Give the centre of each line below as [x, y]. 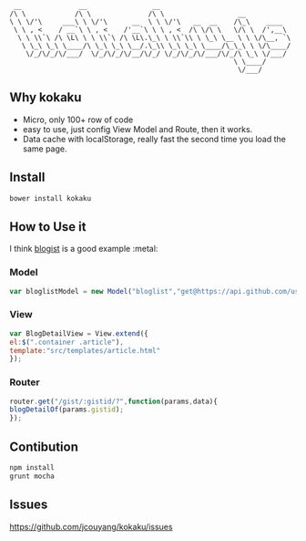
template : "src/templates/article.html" [85, 350]
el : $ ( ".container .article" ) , [67, 342]
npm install [32, 468]
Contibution [44, 447]
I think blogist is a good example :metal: [84, 249]
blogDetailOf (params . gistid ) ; [67, 410]
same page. [45, 149]
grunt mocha [32, 476]
